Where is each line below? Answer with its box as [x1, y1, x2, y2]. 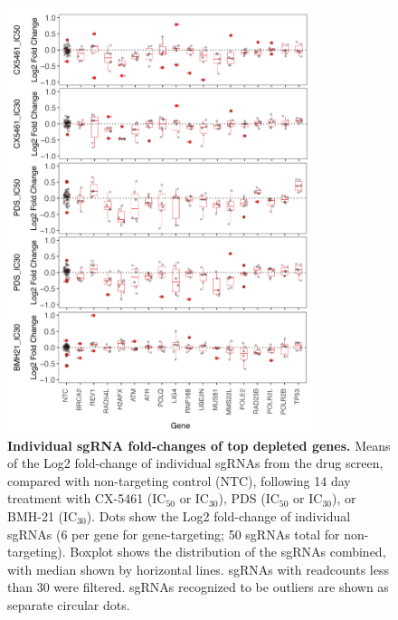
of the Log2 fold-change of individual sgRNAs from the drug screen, [7, 453, 384, 472]
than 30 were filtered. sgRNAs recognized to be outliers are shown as [7, 577, 389, 596]
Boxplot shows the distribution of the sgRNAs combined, [70, 542, 386, 561]
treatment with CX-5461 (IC [7, 489, 166, 508]
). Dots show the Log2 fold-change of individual [86, 506, 351, 525]
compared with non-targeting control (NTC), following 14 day [7, 471, 351, 490]
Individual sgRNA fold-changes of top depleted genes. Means [7, 435, 391, 454]
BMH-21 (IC [7, 506, 78, 525]
